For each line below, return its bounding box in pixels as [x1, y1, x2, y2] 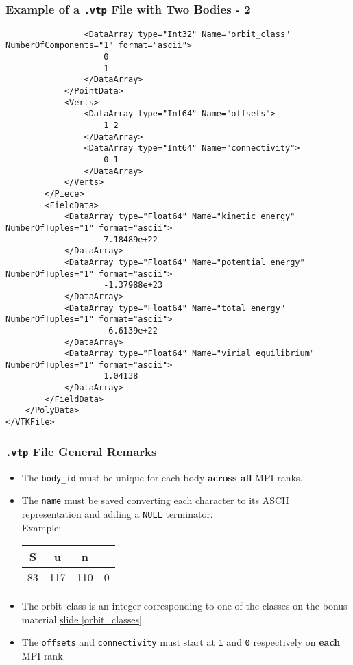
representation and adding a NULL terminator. [21, 506, 213, 520]
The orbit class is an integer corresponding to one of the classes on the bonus [21, 599, 348, 613]
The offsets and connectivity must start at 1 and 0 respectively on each [21, 635, 341, 649]
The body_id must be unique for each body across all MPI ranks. [21, 470, 303, 484]
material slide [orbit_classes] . [21, 612, 145, 626]
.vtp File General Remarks [5, 442, 157, 460]
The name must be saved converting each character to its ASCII [21, 493, 289, 507]
